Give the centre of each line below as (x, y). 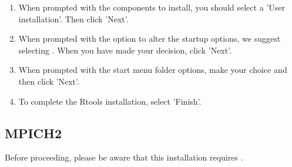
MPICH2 (33, 133)
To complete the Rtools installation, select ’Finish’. (110, 101)
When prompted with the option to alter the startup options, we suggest (150, 39)
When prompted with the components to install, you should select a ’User (152, 7)
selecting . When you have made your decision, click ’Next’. (125, 50)
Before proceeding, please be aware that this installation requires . (124, 157)
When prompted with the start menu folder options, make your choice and (153, 70)
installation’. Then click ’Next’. (73, 19)
